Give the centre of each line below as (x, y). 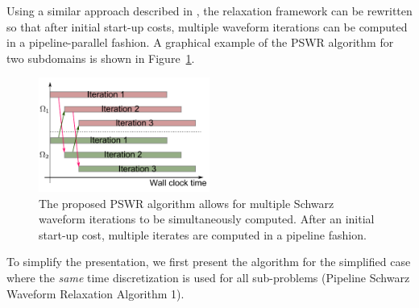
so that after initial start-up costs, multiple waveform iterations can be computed (207, 26)
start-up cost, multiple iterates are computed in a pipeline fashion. (203, 234)
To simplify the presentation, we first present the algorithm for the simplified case (209, 262)
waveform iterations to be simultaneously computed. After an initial (207, 219)
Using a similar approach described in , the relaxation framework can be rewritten (209, 10)
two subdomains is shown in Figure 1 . (101, 58)
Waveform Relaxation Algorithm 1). (95, 293)
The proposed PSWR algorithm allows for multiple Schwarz (187, 203)
